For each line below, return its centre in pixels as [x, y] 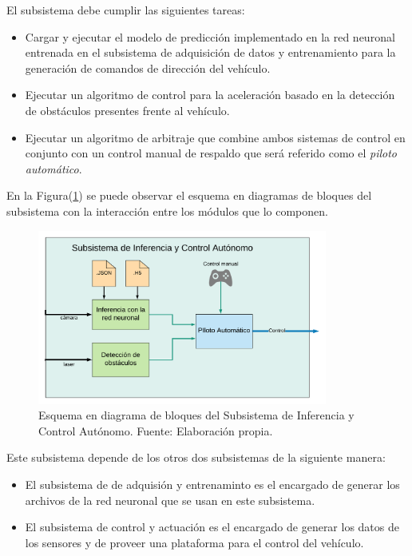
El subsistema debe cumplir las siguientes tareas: [126, 10]
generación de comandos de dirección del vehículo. [148, 68]
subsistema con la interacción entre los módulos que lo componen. [167, 210]
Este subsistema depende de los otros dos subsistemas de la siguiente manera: [196, 457]
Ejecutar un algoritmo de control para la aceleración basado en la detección [210, 95]
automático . [53, 168]
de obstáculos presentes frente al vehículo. [127, 110]
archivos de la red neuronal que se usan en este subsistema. [170, 500]
